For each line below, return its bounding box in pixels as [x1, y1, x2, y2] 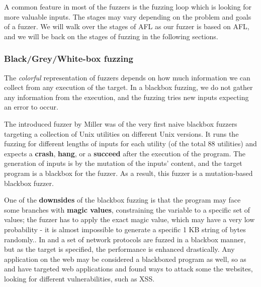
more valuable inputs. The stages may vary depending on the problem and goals [4, 11, 251, 22]
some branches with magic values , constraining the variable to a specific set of [4, 204, 250, 215]
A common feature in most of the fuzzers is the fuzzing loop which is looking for [4, 2, 251, 12]
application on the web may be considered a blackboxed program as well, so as [4, 253, 246, 264]
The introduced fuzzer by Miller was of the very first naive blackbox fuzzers [4, 118, 237, 129]
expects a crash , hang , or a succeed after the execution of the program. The [4, 148, 246, 158]
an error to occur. [4, 102, 58, 112]
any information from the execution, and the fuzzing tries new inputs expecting [4, 91, 249, 102]
